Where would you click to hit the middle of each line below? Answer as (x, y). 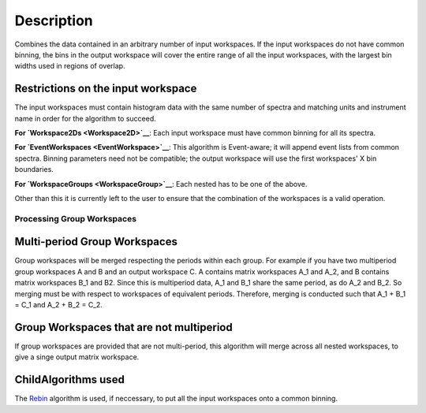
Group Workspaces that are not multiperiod (123, 327)
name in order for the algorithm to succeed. (86, 118)
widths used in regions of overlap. (70, 66)
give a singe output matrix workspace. (77, 357)
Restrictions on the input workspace (106, 89)
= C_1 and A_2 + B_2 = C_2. (58, 305)
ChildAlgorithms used (70, 380)
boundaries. (34, 169)
